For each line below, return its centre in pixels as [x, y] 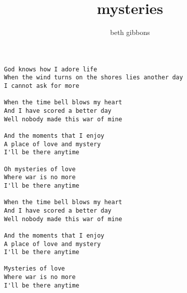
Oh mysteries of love [40, 169]
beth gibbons [130, 32]
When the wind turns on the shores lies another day [93, 78]
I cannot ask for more [42, 86]
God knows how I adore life [51, 69]
